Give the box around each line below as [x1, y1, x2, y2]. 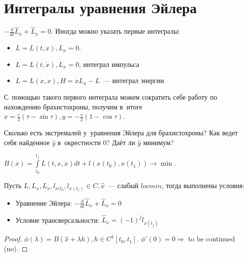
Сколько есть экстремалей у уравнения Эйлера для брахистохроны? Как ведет [4, 127, 238, 137]
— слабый [108, 180, 139, 191]
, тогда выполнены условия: [161, 180, 245, 191]
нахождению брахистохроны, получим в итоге [4, 101, 143, 111]
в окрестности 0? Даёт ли [57, 137, 135, 147]
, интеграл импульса [79, 59, 139, 69]
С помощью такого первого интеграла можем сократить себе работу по [4, 91, 217, 102]
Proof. [4, 234, 22, 244]
